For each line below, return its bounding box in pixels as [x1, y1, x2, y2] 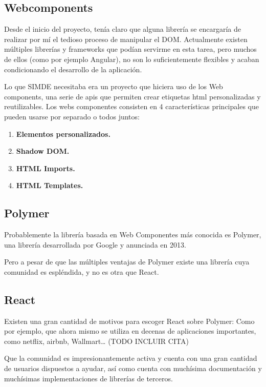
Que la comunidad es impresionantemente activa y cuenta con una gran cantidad [4, 353, 257, 363]
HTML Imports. [16, 162, 75, 173]
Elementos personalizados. [16, 128, 110, 139]
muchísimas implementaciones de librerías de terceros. [4, 373, 173, 383]
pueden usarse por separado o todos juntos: [4, 111, 140, 121]
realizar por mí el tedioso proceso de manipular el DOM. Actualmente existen [4, 33, 248, 44]
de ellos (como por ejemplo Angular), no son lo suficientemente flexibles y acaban [4, 53, 259, 64]
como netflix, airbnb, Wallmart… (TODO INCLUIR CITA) [4, 335, 189, 346]
